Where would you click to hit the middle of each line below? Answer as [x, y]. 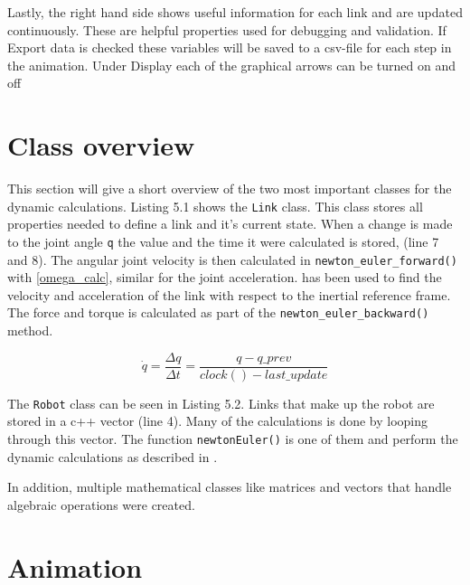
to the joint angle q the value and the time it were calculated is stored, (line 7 [223, 241]
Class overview [101, 145]
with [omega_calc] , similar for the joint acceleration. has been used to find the [225, 277]
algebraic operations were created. [101, 504]
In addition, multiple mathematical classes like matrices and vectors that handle [230, 487]
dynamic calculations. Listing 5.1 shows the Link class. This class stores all [215, 206]
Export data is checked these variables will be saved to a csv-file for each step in [230, 47]
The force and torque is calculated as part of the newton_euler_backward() [218, 312]
